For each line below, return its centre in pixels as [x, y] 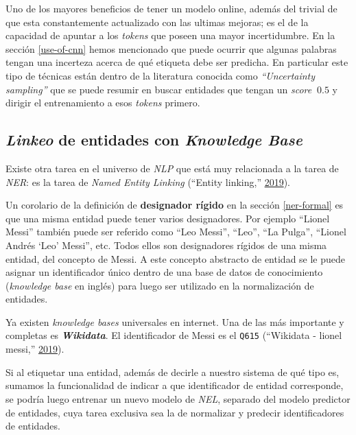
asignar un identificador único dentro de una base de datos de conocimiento [164, 272]
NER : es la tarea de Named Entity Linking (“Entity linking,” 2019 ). [148, 181]
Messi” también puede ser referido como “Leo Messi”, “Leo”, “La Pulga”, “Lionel [176, 232]
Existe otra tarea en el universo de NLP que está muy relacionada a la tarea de [172, 168]
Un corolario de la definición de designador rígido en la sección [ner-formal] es [175, 205]
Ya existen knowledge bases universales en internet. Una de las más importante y [175, 321]
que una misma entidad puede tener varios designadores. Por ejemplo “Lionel [168, 218]
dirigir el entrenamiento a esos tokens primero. [103, 103]
